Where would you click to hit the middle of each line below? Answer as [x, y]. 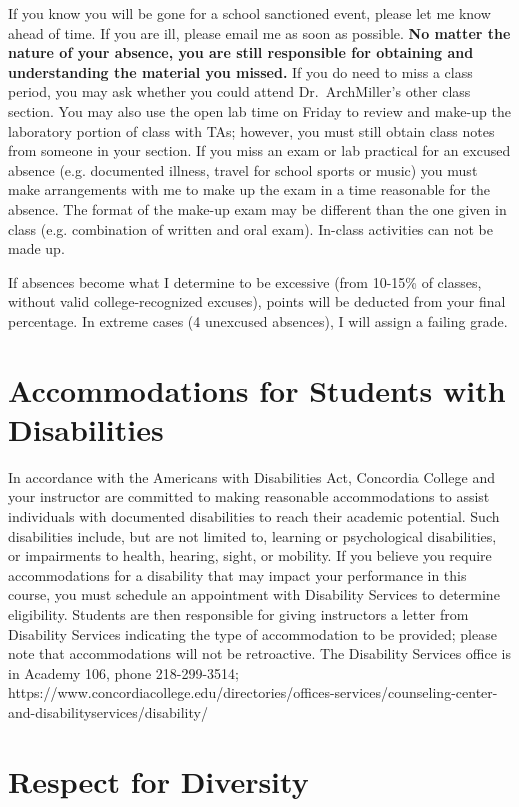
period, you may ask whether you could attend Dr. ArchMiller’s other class [239, 91]
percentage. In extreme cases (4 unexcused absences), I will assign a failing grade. [258, 320]
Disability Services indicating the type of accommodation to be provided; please [252, 633]
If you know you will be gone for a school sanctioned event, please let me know [249, 13]
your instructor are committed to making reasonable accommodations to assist [249, 496]
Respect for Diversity [158, 780]
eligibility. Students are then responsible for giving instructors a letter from [238, 613]
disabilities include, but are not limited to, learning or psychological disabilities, [252, 535]
